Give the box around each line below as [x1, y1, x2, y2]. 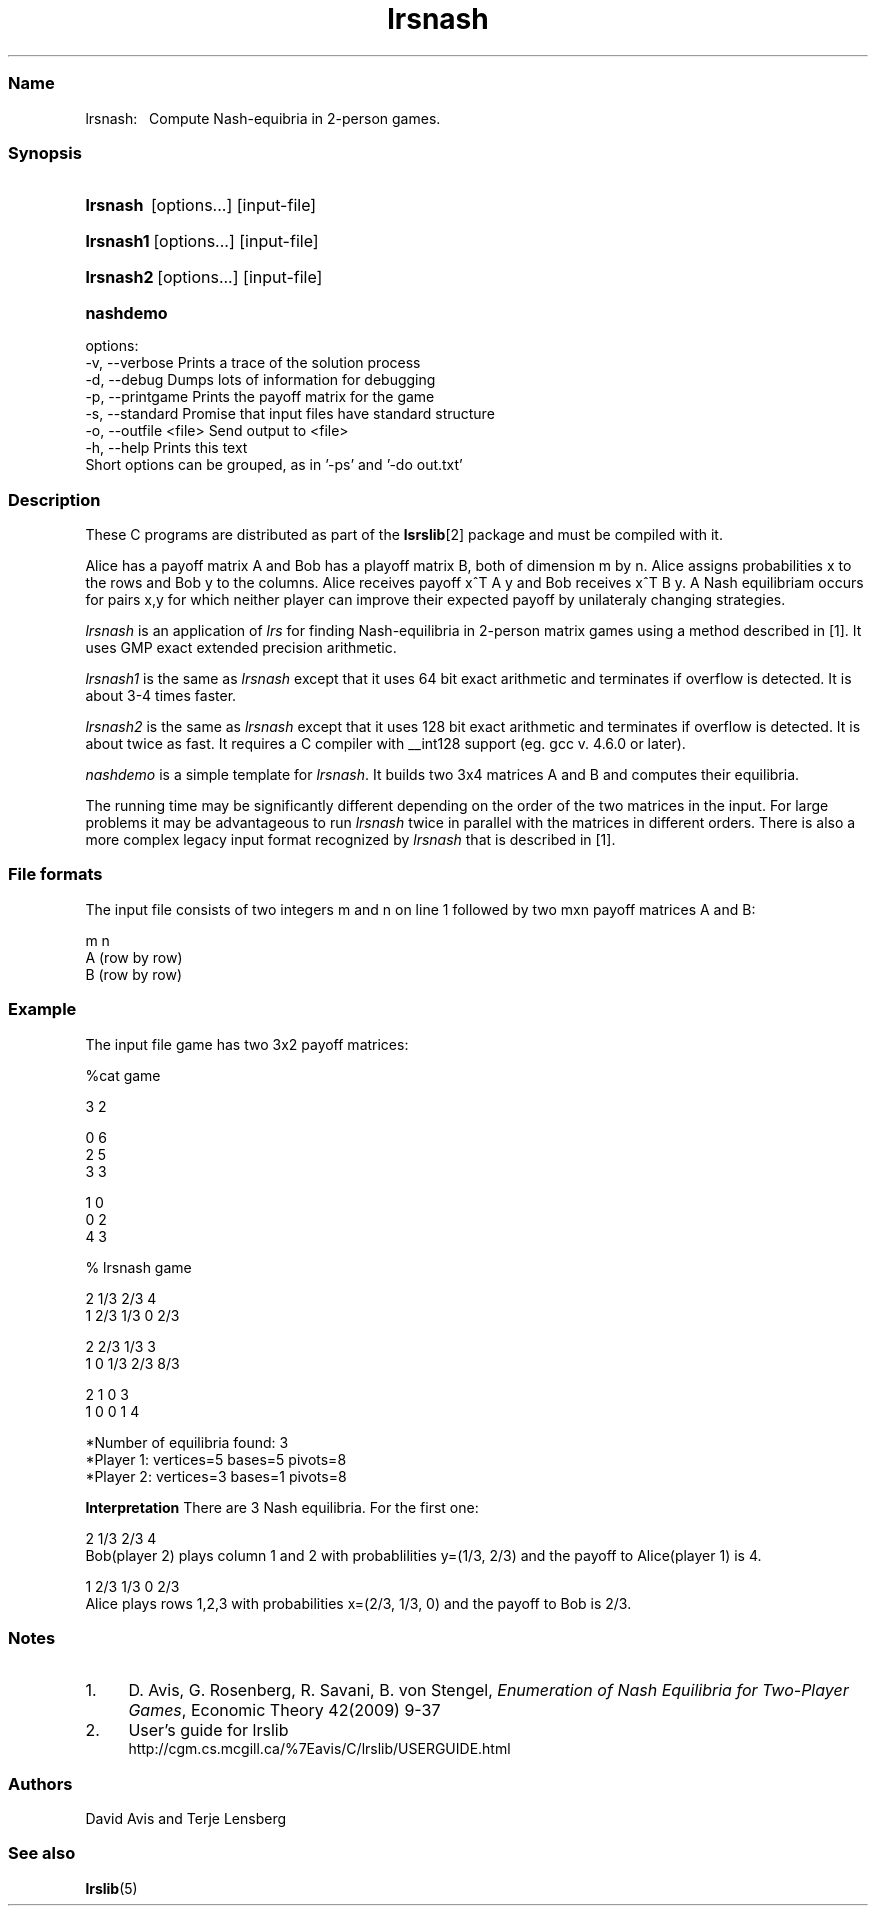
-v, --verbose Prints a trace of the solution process [85, 354, 421, 372]
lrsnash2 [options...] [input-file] [85, 267, 323, 288]
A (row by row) [85, 948, 183, 966]
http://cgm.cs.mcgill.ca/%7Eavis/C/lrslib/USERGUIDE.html [128, 1740, 511, 1758]
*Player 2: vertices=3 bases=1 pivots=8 [85, 1467, 347, 1485]
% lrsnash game [85, 1258, 192, 1276]
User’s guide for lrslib [128, 1720, 289, 1741]
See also [8, 1843, 76, 1864]
